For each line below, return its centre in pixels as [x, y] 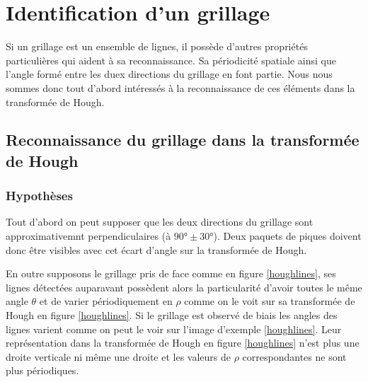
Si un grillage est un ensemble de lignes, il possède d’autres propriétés [157, 46]
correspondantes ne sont [294, 356]
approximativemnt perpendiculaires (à [88, 236]
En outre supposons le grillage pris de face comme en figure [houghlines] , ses [171, 273]
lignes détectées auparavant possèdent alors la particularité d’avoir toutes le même [184, 287]
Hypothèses [39, 196]
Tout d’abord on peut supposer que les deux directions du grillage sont [160, 222]
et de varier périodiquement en [106, 301]
